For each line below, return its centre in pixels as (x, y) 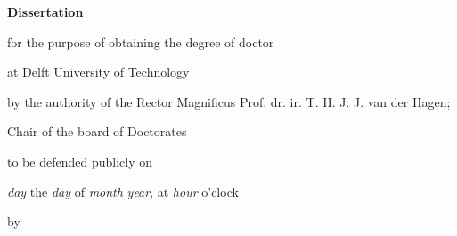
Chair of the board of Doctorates (97, 131)
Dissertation (45, 12)
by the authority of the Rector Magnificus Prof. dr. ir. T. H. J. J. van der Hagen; (229, 101)
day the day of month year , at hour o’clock (123, 191)
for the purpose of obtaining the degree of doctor (141, 41)
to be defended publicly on (80, 161)
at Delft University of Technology (98, 72)
